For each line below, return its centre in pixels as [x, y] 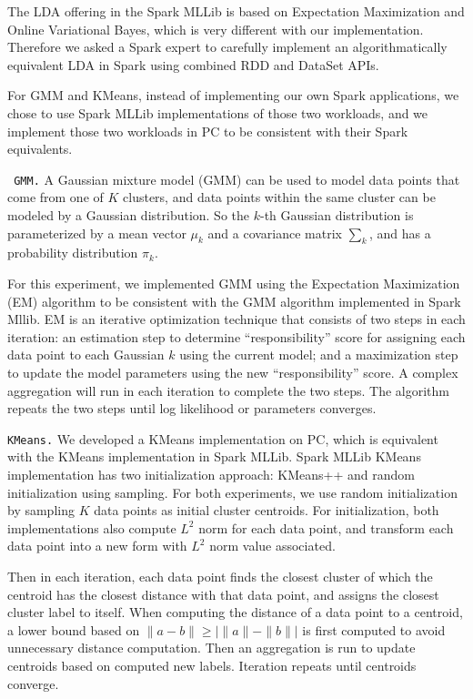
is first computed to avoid [374, 629]
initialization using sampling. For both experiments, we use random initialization [232, 492]
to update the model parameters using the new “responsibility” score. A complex [233, 372]
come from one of [55, 197]
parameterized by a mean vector [97, 233]
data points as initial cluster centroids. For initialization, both [267, 510]
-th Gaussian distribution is [337, 215]
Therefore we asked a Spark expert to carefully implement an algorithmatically [227, 47]
